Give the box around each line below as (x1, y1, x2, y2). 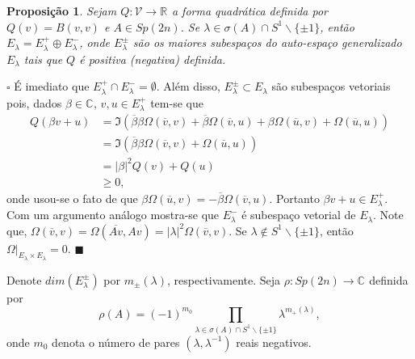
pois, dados (6, 94, 62, 111)
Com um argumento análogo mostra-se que (6, 206, 220, 223)
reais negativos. (236, 333, 312, 350)
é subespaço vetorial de (241, 206, 356, 223)
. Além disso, (156, 78, 220, 95)
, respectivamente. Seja (167, 271, 281, 288)
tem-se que (150, 94, 203, 111)
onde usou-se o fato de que (6, 189, 138, 206)
